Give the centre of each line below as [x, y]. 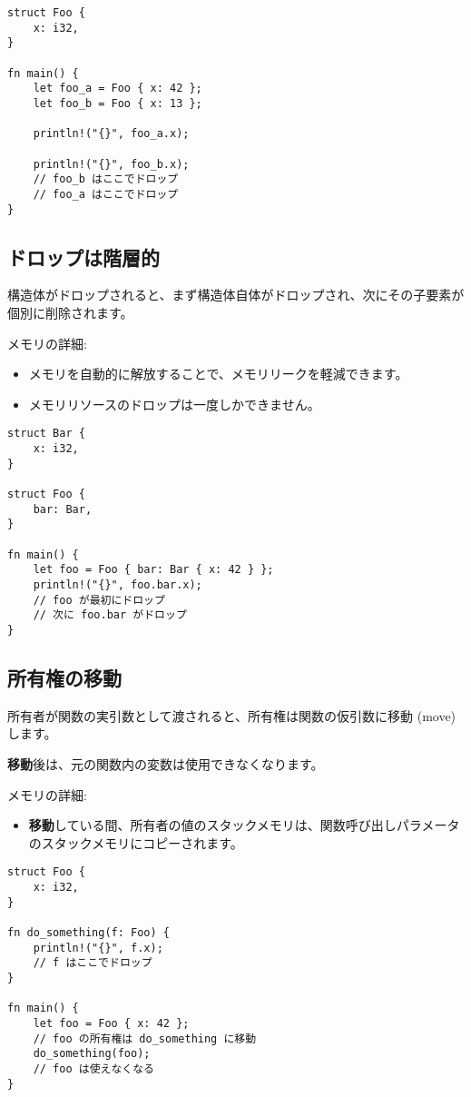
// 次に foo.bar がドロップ [110, 615]
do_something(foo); [92, 1054]
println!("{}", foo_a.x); [111, 134]
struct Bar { [46, 434]
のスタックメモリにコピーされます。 [136, 842]
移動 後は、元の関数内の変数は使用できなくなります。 [166, 763]
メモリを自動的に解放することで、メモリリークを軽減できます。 [218, 374]
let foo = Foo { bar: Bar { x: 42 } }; [153, 570]
